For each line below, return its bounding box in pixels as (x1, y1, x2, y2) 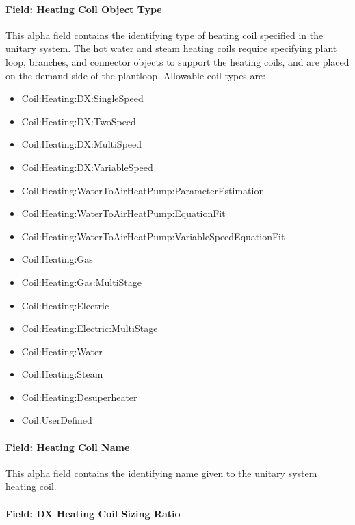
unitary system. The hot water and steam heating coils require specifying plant (5, 41, 337, 55)
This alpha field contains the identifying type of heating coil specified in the (5, 27, 324, 42)
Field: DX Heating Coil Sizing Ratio (5, 506, 181, 520)
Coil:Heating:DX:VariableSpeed (21, 159, 153, 174)
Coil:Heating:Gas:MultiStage (21, 274, 142, 289)
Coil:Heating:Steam (21, 367, 103, 381)
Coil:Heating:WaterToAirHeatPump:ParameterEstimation (21, 183, 265, 197)
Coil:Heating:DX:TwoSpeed (21, 114, 136, 128)
